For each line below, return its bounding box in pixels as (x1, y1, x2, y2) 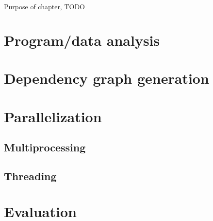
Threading (4, 168, 57, 183)
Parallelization (4, 106, 102, 126)
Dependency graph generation (4, 68, 209, 88)
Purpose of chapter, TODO (4, 1, 85, 11)
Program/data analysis (4, 30, 160, 50)
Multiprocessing (4, 140, 86, 155)
